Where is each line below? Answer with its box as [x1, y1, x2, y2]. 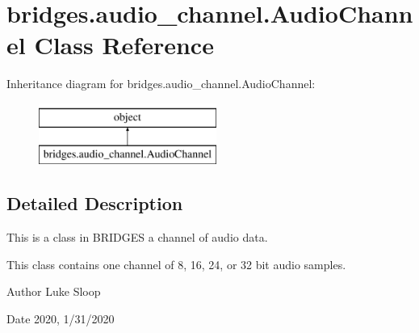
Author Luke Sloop [6, 283, 101, 300]
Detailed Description [6, 191, 183, 216]
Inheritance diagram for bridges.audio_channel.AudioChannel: [6, 75, 316, 92]
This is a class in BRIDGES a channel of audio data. [6, 229, 268, 246]
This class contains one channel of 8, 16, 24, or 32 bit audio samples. [6, 255, 346, 272]
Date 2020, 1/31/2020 [6, 310, 115, 327]
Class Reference [34, 28, 214, 61]
